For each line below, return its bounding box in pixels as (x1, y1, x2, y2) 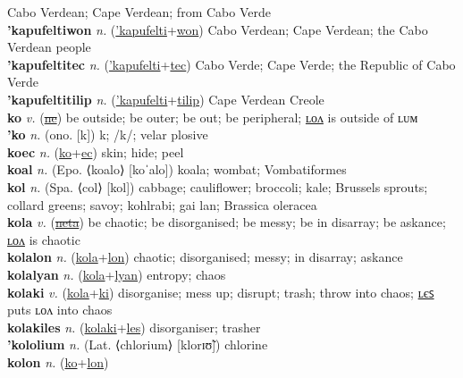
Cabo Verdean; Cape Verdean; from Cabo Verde (7, 3, 271, 21)
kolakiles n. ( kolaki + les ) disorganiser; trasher (7, 317, 261, 336)
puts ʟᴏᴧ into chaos (7, 300, 113, 319)
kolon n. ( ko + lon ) (7, 352, 109, 371)
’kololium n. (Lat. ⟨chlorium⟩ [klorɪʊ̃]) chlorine (7, 335, 268, 354)
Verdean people (7, 38, 91, 56)
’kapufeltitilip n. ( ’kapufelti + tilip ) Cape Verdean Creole (7, 89, 324, 108)
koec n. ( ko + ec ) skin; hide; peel (7, 142, 184, 161)
